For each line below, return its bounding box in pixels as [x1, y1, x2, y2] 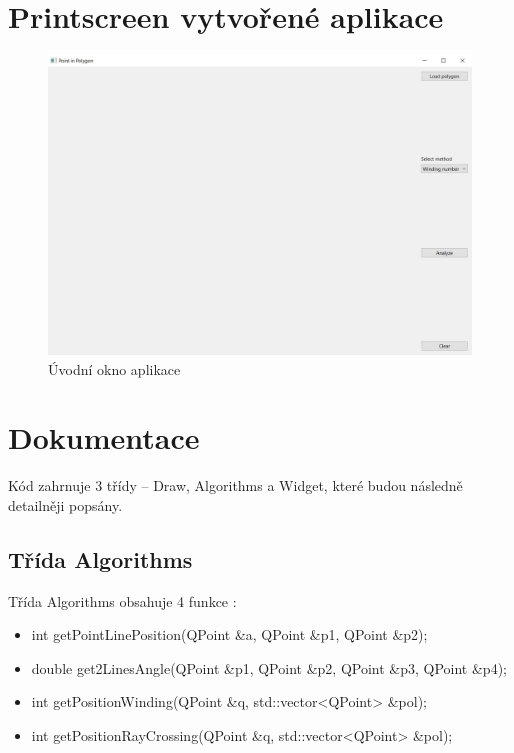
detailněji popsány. [8, 494, 123, 515]
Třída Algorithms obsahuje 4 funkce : [8, 590, 237, 611]
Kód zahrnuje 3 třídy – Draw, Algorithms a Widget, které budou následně [8, 475, 463, 496]
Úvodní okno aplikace [48, 358, 181, 379]
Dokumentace [8, 417, 200, 458]
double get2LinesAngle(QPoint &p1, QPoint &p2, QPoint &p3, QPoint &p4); [31, 657, 507, 678]
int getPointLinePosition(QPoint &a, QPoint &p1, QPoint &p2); [31, 624, 428, 645]
